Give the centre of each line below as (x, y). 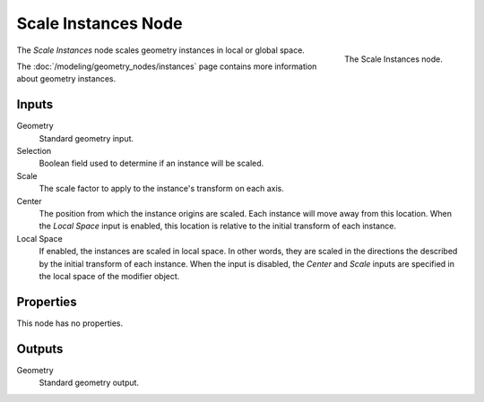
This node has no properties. (70, 323)
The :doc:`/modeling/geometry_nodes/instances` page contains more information (167, 66)
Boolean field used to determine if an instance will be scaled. (151, 163)
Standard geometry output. (89, 383)
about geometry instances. (66, 79)
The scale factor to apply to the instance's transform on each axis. (161, 189)
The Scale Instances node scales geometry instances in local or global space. (160, 50)
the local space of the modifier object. (109, 276)
